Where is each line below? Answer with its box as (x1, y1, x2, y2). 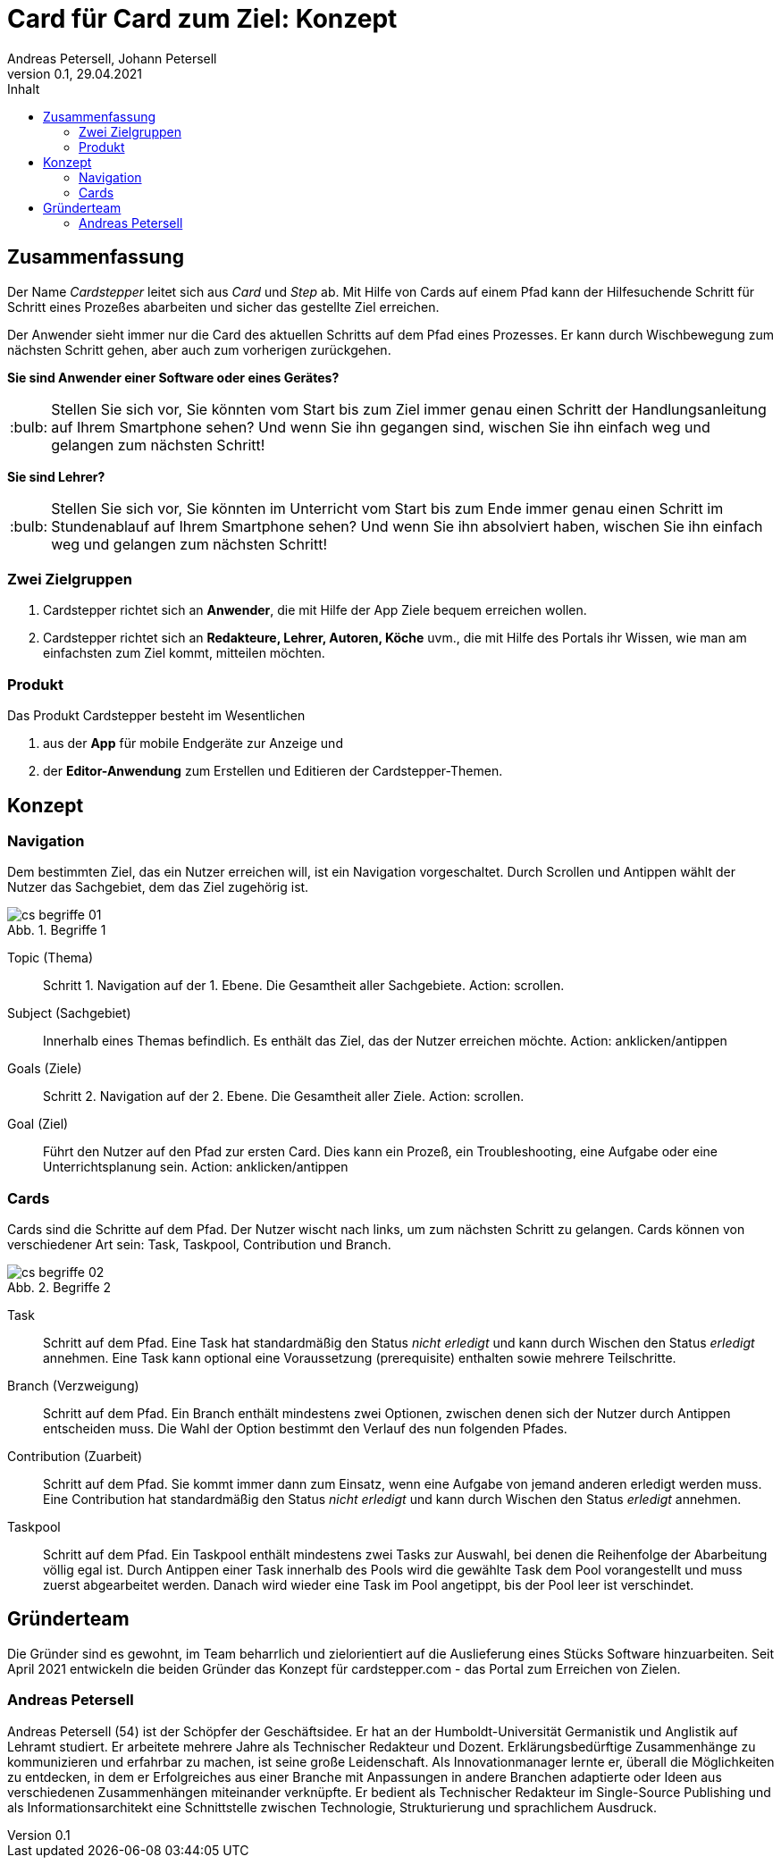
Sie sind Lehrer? (7, 468, 105, 484)
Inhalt (7, 80, 40, 97)
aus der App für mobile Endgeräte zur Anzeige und (43, 735, 343, 752)
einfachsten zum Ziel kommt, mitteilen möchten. (43, 645, 325, 661)
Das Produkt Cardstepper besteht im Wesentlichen (7, 708, 306, 724)
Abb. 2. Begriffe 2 (7, 1280, 112, 1296)
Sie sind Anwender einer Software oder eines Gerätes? (7, 369, 340, 385)
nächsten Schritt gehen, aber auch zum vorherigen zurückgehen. (7, 341, 391, 357)
